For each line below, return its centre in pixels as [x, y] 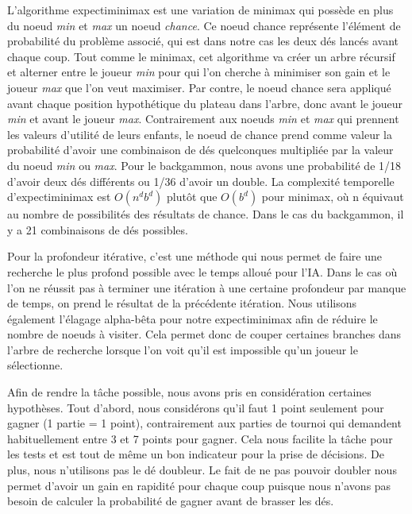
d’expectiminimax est [59, 197]
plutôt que [192, 197]
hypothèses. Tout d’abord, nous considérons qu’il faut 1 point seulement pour [196, 407]
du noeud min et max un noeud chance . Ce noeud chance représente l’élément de [204, 25]
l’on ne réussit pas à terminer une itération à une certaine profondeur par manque [207, 287]
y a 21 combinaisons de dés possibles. [98, 229]
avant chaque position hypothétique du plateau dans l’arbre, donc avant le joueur [205, 103]
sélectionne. [35, 365]
